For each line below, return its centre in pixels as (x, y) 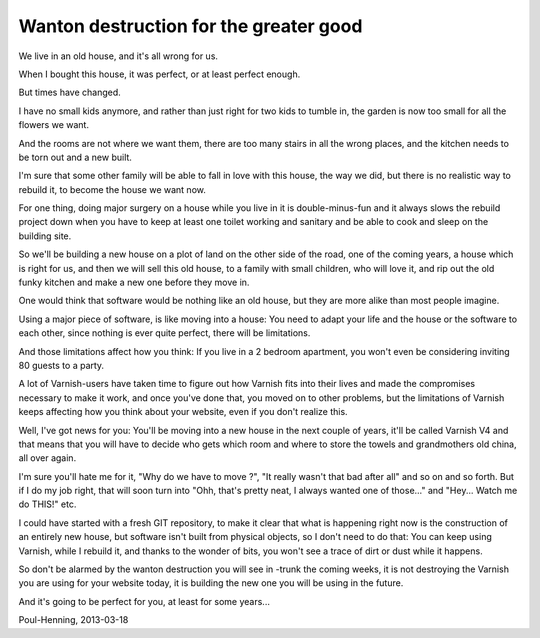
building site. (45, 236)
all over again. (47, 458)
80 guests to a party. (61, 365)
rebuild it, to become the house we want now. (112, 189)
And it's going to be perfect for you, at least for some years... (144, 601)
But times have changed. (70, 92)
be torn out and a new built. (75, 157)
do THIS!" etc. (47, 504)
